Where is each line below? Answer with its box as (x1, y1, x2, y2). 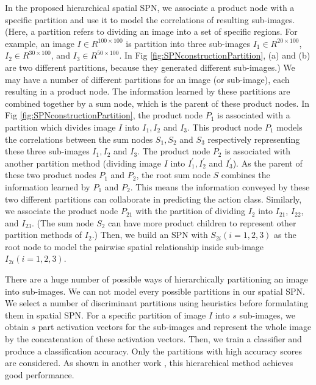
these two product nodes (5, 168, 96, 181)
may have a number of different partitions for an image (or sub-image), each (5, 73, 290, 85)
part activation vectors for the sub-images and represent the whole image (38, 320, 312, 333)
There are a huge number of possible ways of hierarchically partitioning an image (5, 273, 308, 286)
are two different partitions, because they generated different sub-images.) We (5, 60, 295, 73)
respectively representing (207, 132, 300, 145)
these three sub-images (5, 145, 90, 157)
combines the (221, 168, 270, 181)
